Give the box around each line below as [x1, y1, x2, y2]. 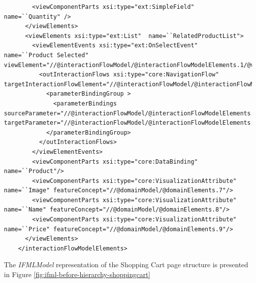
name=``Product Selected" [4, 51, 89, 59]
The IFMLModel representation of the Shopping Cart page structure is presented [4, 259, 249, 270]
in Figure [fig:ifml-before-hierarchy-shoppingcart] [4, 269, 151, 280]
